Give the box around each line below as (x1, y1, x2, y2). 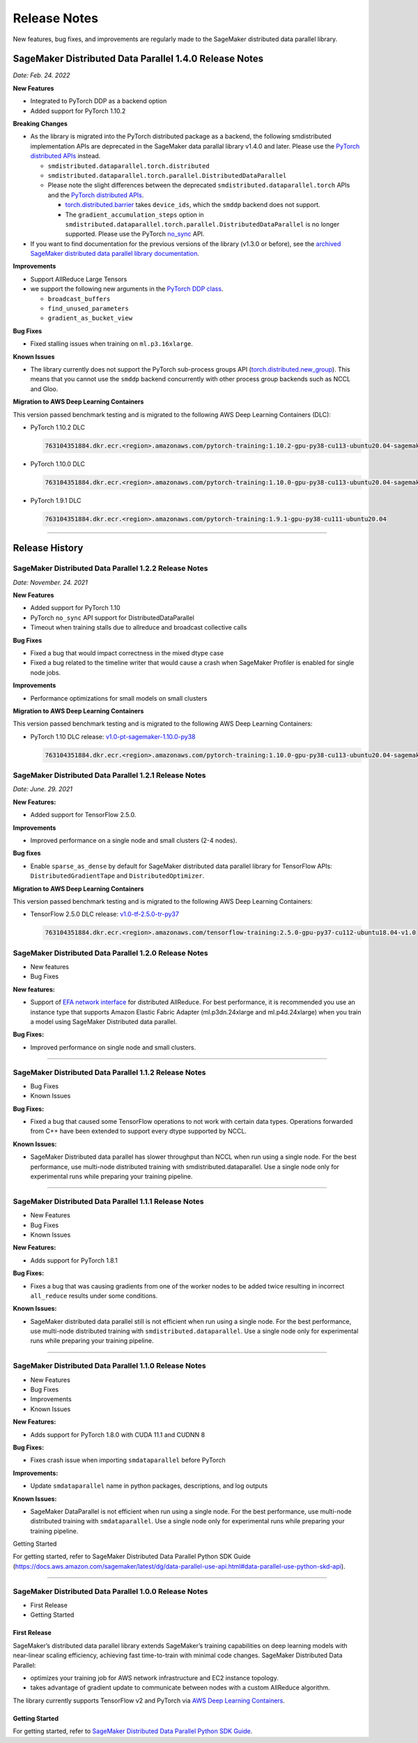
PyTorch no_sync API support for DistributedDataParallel (30, 614, 194, 622)
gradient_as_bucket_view (47, 314, 132, 322)
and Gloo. (30, 384, 59, 393)
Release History (13, 542, 84, 554)
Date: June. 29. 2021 (13, 785, 73, 793)
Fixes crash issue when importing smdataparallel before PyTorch (30, 1456, 226, 1464)
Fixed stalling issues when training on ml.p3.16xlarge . (30, 340, 193, 348)
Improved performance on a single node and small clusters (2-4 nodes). (30, 836, 238, 844)
